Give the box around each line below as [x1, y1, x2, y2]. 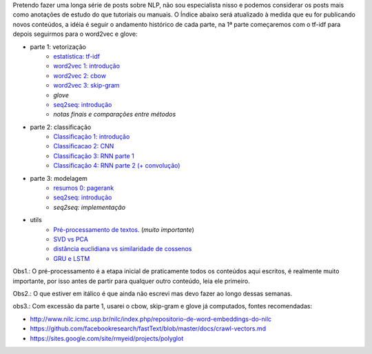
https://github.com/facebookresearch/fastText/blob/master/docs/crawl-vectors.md [30, 324, 267, 333]
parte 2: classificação [30, 123, 92, 131]
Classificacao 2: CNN [53, 142, 114, 150]
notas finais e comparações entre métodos [53, 110, 176, 119]
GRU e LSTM [53, 254, 90, 262]
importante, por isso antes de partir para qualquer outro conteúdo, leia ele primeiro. [12, 277, 251, 285]
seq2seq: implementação [53, 203, 126, 211]
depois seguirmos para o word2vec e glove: [12, 30, 138, 38]
